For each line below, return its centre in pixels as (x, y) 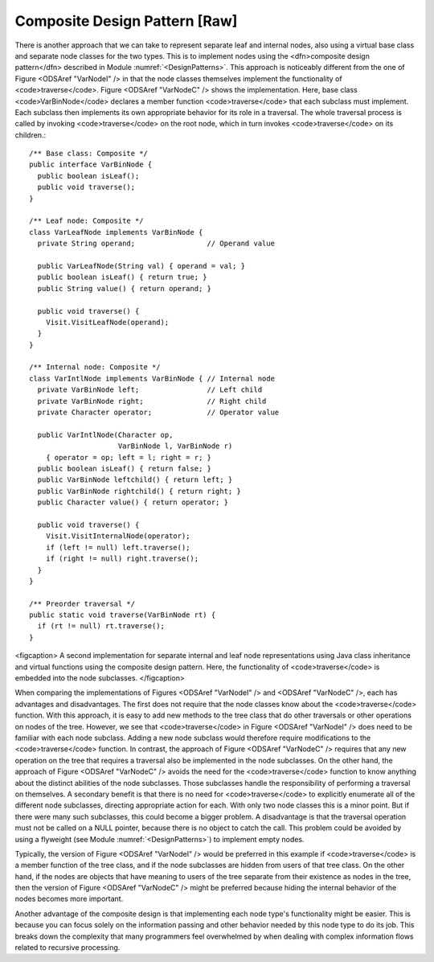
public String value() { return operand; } (125, 288)
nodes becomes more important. (69, 899)
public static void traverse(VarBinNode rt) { (123, 615)
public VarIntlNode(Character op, (105, 435)
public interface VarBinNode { (91, 164)
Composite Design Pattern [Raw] (126, 21)
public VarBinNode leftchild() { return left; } (135, 480)
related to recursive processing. (68, 948)
